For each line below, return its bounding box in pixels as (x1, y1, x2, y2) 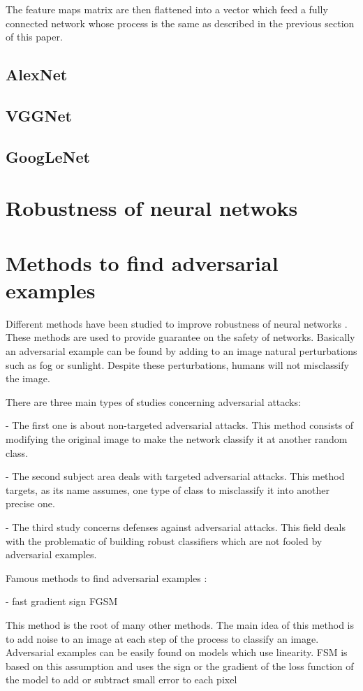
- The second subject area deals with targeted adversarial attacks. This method (6, 469, 345, 483)
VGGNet (6, 104, 72, 126)
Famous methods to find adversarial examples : (6, 570, 207, 585)
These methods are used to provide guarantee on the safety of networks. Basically (6, 330, 355, 344)
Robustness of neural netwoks (6, 194, 298, 222)
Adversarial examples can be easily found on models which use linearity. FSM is (6, 645, 348, 660)
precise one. (6, 496, 55, 511)
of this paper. (6, 29, 63, 44)
